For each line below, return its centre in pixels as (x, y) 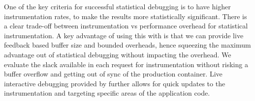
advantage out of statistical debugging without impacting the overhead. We (118, 54)
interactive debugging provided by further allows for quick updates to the (115, 83)
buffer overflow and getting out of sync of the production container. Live (113, 74)
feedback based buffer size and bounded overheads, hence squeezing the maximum (127, 45)
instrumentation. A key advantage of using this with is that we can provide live (124, 35)
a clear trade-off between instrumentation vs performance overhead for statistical (126, 26)
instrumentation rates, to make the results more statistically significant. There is (126, 16)
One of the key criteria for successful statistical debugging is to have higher (117, 6)
